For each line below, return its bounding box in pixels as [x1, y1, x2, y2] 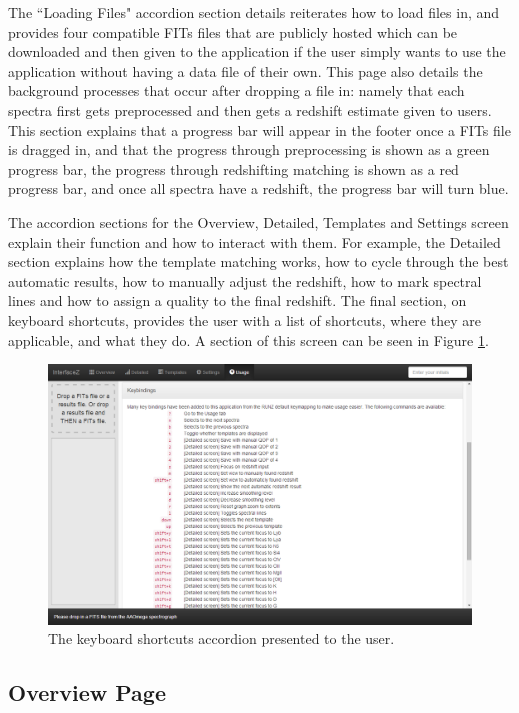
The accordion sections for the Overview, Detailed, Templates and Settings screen [8, 211, 509, 232]
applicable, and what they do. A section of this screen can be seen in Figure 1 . [8, 329, 489, 350]
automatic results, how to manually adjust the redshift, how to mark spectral [8, 270, 482, 291]
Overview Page [8, 677, 166, 708]
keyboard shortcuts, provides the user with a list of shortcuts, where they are [8, 309, 481, 330]
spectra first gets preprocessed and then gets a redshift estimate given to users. [8, 99, 492, 120]
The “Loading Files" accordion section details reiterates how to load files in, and [8, 2, 500, 22]
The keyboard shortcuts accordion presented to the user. [48, 628, 395, 649]
